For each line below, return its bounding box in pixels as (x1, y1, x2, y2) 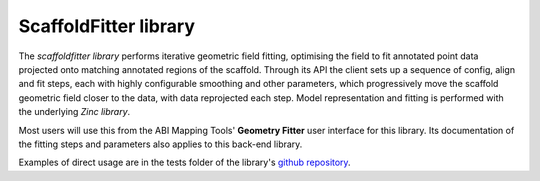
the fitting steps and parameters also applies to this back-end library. (18, 138, 303, 150)
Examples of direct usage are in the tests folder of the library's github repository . (18, 156, 351, 169)
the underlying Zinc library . (18, 106, 131, 118)
